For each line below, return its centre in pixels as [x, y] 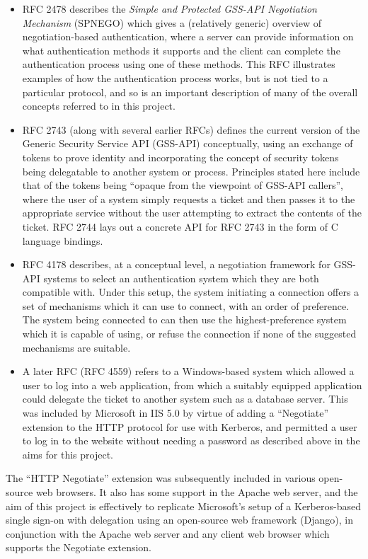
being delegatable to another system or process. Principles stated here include [191, 171]
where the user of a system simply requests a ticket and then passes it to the [189, 198]
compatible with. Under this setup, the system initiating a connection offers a [191, 292]
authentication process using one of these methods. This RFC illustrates [179, 64]
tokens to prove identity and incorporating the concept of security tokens [180, 157]
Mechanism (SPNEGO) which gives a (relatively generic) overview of [172, 22]
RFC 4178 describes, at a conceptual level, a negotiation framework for [176, 264]
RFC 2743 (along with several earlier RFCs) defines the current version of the [191, 129]
